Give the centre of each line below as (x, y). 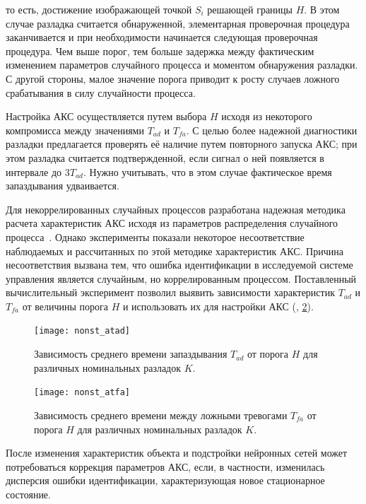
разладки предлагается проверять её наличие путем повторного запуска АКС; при (182, 144)
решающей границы (250, 9)
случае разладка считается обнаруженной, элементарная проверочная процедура (178, 23)
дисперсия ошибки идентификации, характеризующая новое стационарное (165, 480)
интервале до (34, 171)
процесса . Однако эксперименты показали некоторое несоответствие (155, 236)
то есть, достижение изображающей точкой (99, 9)
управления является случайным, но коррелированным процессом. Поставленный (181, 278)
